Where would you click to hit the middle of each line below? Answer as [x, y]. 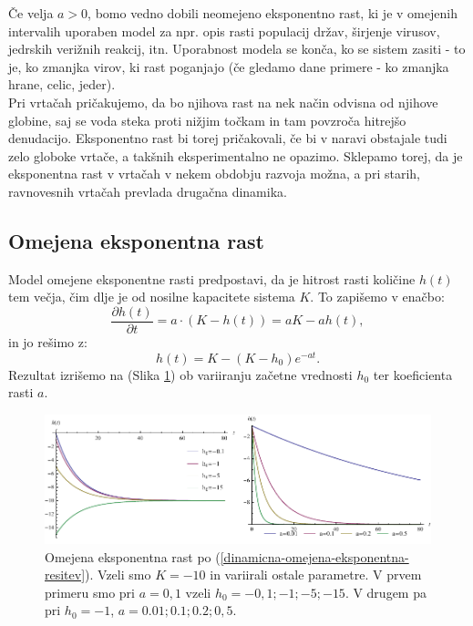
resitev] [65, 575]
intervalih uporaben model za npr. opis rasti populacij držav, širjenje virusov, [224, 31]
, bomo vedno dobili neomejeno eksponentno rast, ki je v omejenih [272, 13]
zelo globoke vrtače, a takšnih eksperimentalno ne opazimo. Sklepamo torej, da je [236, 155]
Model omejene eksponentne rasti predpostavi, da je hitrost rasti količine [212, 278]
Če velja [31, 13]
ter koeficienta [413, 374]
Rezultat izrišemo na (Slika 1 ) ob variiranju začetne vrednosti [180, 374]
